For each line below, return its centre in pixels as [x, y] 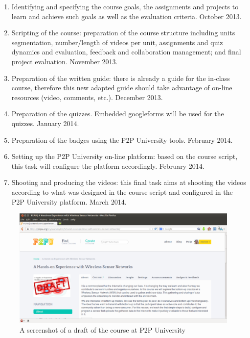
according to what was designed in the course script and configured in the [122, 192]
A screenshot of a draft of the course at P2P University [102, 329]
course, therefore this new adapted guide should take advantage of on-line [122, 88]
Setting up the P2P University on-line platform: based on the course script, [125, 156]
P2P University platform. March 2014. [69, 201]
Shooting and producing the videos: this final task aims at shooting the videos [129, 182]
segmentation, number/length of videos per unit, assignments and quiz [117, 42]
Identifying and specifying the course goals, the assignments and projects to [125, 6]
